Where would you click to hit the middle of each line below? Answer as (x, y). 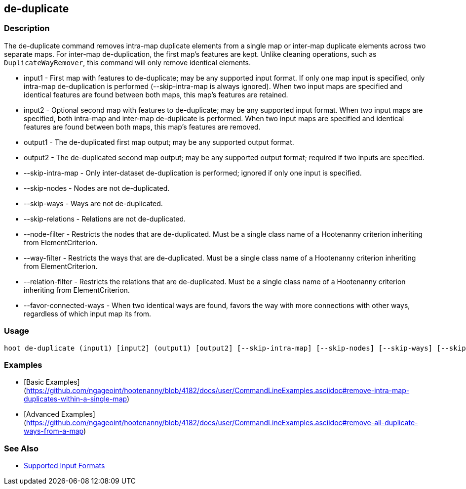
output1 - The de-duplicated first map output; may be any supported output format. (159, 142)
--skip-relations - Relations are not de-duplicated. (105, 219)
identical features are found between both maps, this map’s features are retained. (156, 94)
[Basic (34, 382)
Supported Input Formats (64, 466)
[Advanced (42, 414)
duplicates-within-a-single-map (75, 399)
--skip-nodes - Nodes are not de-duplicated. (97, 188)
